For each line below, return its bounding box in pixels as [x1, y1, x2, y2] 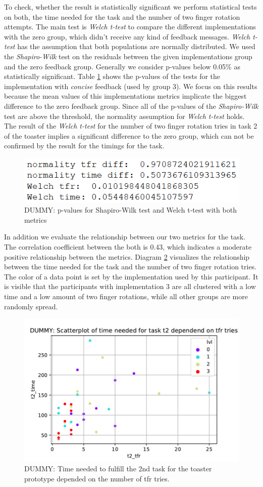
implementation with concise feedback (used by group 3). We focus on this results [4, 80, 257, 91]
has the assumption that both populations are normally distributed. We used [17, 41, 255, 52]
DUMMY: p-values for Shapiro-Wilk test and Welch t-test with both [24, 205, 237, 215]
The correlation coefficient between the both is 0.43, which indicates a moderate [4, 241, 252, 252]
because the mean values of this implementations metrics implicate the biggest [4, 91, 247, 101]
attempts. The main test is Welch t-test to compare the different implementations [4, 21, 256, 32]
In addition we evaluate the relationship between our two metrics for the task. [4, 231, 245, 242]
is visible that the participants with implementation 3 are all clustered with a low [4, 281, 256, 292]
